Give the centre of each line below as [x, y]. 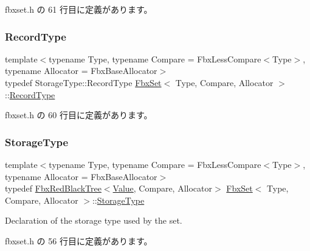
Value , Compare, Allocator [163, 188]
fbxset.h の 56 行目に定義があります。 [79, 240]
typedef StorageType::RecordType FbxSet [83, 82]
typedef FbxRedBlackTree [53, 188]
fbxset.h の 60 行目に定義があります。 [79, 115]
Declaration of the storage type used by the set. [94, 220]
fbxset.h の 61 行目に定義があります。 [79, 9]
